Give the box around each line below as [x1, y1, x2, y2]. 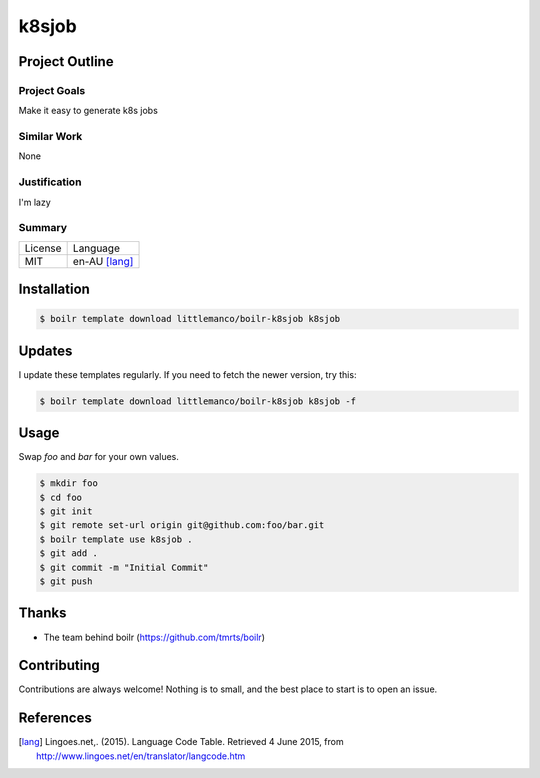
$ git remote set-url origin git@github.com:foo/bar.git [39, 520, 325, 531]
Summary [18, 221, 68, 235]
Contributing [18, 657, 100, 674]
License [24, 241, 62, 255]
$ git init [39, 506, 93, 517]
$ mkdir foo [39, 478, 99, 489]
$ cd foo [39, 491, 83, 503]
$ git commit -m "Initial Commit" [39, 561, 209, 573]
